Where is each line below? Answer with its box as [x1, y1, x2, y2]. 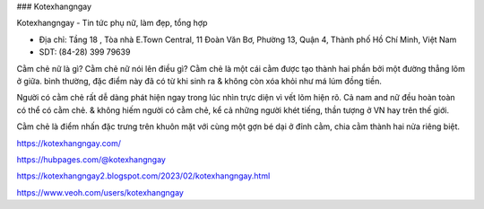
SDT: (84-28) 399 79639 [39, 47, 131, 57]
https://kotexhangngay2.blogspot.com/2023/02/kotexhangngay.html [16, 170, 271, 181]
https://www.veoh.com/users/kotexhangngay [16, 187, 184, 197]
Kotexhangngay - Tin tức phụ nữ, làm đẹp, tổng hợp [16, 18, 208, 29]
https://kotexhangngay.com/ [16, 137, 121, 148]
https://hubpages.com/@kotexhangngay [16, 153, 166, 165]
